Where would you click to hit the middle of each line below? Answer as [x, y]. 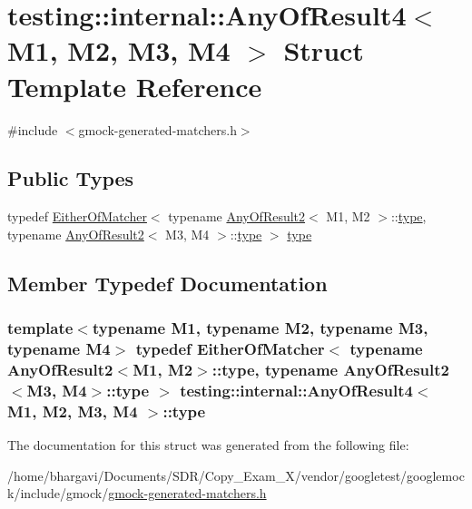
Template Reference [135, 86]
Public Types [71, 178]
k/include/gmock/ [58, 493]
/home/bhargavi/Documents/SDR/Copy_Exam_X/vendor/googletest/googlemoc [236, 475]
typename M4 [59, 349]
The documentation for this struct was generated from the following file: [208, 445]
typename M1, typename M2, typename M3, [260, 328]
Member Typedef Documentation [167, 283]
